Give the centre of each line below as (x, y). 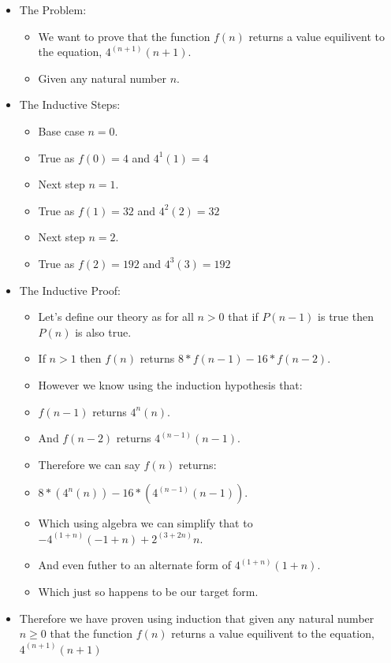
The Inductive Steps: (70, 104)
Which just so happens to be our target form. (148, 592)
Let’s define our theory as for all (116, 317)
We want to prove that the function (124, 36)
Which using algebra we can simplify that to (145, 523)
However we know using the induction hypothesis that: (170, 384)
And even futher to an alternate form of (134, 565)
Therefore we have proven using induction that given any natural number (197, 618)
